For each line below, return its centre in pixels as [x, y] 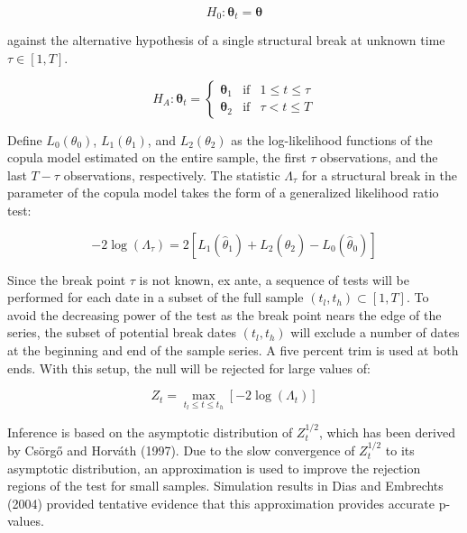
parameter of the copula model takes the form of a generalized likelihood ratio [223, 193]
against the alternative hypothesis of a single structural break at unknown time [226, 40]
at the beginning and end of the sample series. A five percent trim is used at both [233, 349]
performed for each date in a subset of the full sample [156, 297]
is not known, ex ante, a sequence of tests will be [274, 279]
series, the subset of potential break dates [122, 332]
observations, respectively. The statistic [172, 175]
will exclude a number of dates [375, 332]
